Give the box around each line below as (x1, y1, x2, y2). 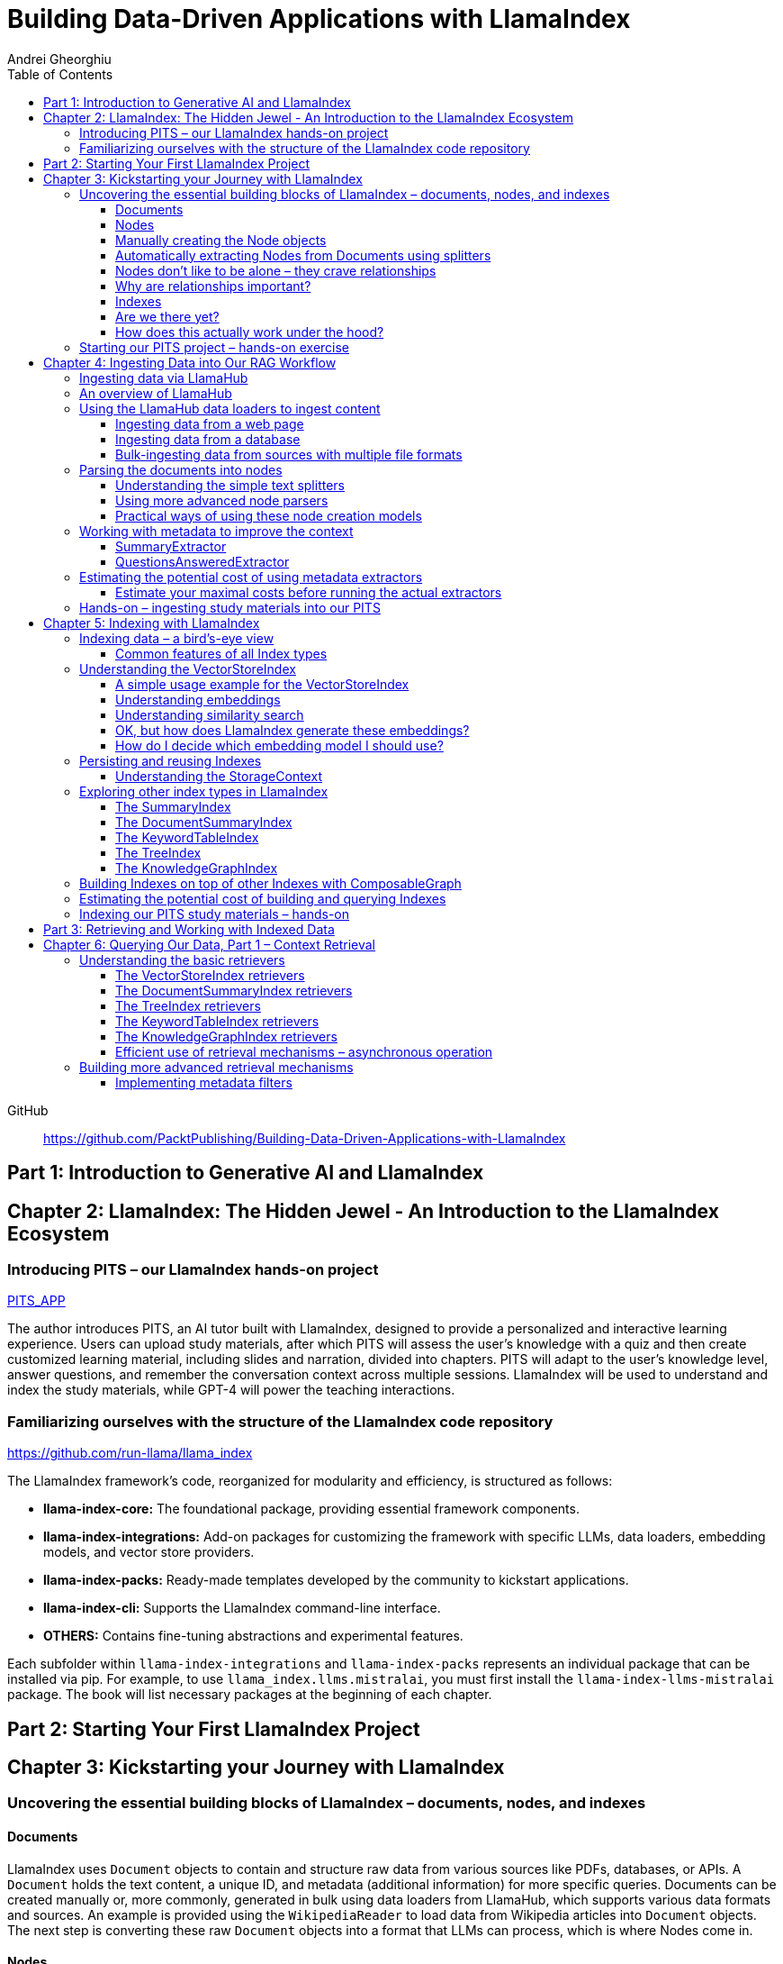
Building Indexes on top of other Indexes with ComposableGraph (79, 875, 462, 891)
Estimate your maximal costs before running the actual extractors (115, 584, 502, 600)
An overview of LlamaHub (79, 385, 232, 401)
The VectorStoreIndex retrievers (115, 967, 305, 983)
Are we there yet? (115, 308, 220, 324)
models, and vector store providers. (43, 1544, 255, 1560)
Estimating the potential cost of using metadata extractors (79, 568, 423, 585)
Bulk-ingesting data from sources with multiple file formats (115, 446, 463, 462)
